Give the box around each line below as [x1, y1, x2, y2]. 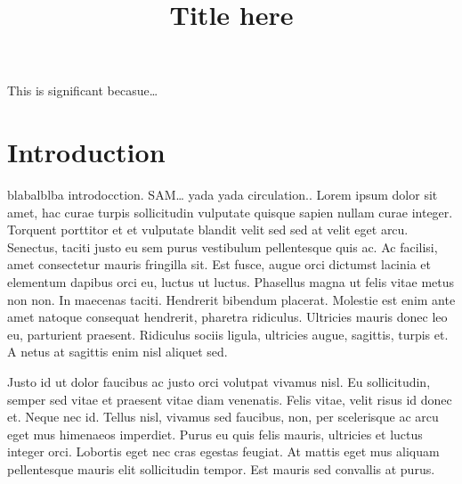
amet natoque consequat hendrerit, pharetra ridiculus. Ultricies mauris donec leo [7, 308, 448, 326]
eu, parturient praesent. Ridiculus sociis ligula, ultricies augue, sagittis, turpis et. [7, 324, 449, 343]
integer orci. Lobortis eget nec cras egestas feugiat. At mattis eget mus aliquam [7, 442, 440, 461]
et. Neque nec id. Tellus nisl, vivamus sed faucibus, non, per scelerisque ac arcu [7, 407, 439, 426]
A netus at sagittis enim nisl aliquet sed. [7, 342, 228, 361]
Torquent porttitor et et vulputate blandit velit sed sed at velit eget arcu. [7, 220, 409, 239]
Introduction [7, 134, 166, 170]
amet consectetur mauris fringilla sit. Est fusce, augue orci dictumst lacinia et [7, 255, 432, 274]
